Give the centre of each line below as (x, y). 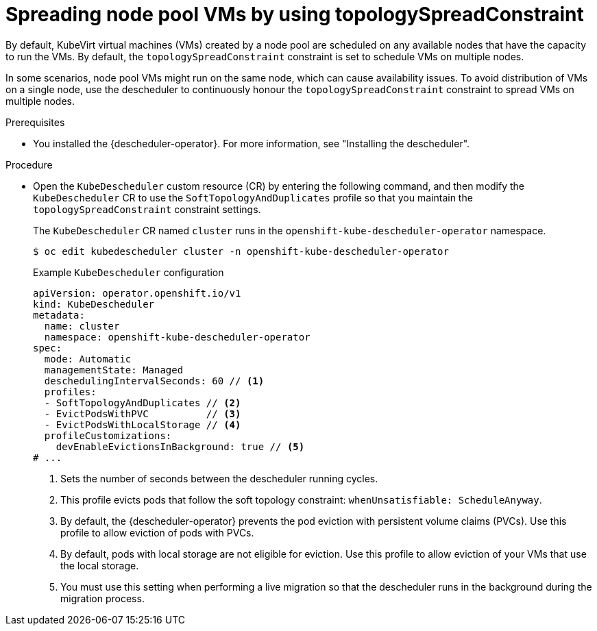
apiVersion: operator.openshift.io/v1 (137, 293)
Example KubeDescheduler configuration (129, 272)
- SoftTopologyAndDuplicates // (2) (143, 403)
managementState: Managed (114, 370)
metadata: (59, 315)
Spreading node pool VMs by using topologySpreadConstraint (295, 14)
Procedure (29, 164)
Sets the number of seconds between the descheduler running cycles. (219, 478)
